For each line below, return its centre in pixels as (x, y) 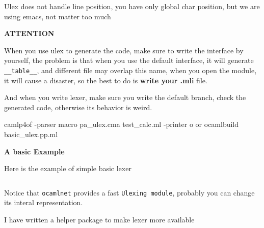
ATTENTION (29, 33)
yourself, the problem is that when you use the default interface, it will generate (129, 60)
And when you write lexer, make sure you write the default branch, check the (125, 97)
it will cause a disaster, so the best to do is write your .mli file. (106, 80)
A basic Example (34, 151)
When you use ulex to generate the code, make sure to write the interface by (124, 50)
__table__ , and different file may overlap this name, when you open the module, (130, 70)
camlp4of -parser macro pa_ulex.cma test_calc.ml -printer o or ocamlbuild (122, 124)
